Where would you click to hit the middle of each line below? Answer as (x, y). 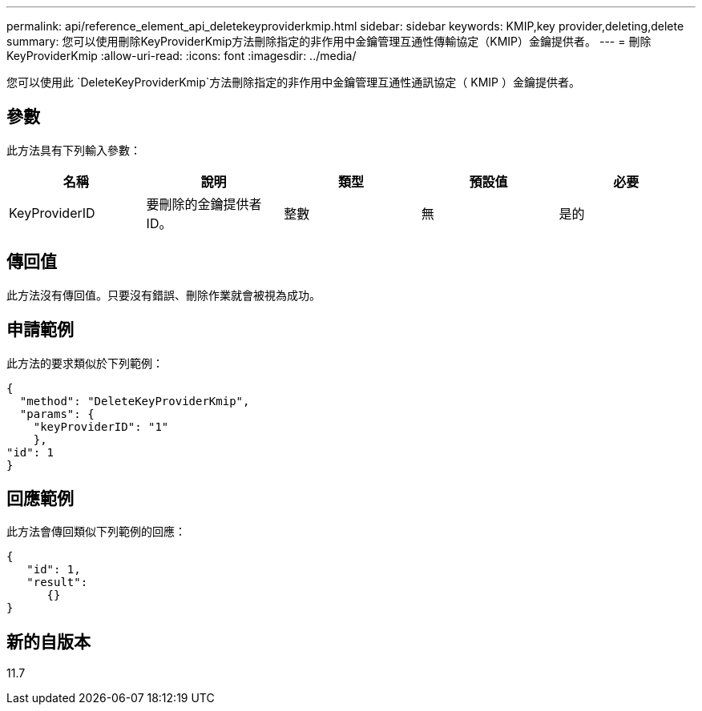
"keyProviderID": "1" (101, 426)
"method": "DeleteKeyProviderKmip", (135, 401)
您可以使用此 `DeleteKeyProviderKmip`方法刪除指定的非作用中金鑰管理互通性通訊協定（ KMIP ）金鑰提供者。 (293, 82)
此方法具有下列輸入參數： (74, 150)
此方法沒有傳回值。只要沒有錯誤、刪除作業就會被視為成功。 (163, 295)
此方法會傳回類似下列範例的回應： (96, 532)
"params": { (57, 414)
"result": (57, 582)
